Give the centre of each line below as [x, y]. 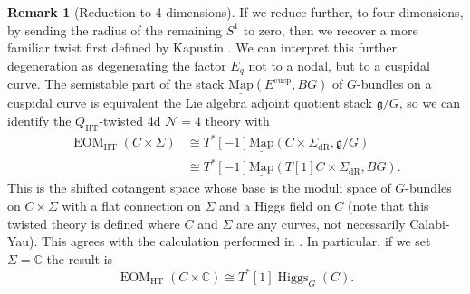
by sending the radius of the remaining [115, 29]
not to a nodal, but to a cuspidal [339, 65]
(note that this [388, 205]
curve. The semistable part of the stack [116, 84]
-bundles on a [394, 84]
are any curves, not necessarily [321, 223]
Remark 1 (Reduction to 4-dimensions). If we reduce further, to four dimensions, [235, 12]
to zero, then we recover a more [331, 29]
